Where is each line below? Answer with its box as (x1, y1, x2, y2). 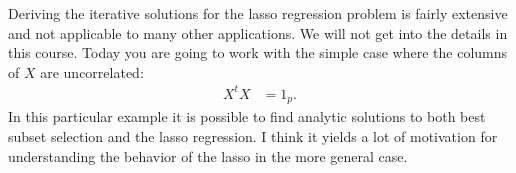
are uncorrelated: (40, 61, 144, 82)
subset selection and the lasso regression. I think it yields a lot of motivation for (8, 125, 498, 146)
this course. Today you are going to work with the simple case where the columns (8, 42, 508, 63)
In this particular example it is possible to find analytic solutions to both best (8, 106, 486, 127)
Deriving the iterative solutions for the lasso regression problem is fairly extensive (8, 3, 508, 23)
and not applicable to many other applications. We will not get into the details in (8, 22, 508, 43)
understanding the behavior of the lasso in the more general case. (8, 145, 408, 166)
